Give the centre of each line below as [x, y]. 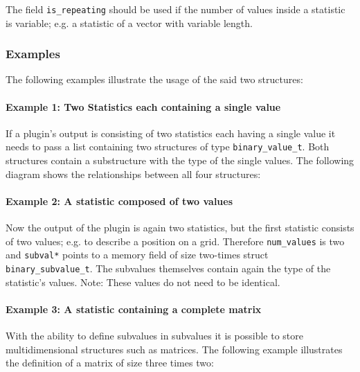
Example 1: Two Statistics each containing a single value [143, 106]
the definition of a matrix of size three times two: [110, 363]
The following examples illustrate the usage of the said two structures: [154, 79]
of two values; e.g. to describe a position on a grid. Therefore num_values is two [175, 241]
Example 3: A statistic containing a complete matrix [134, 309]
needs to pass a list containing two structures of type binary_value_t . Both [168, 147]
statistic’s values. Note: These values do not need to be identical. [143, 282]
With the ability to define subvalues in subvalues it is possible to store [154, 336]
